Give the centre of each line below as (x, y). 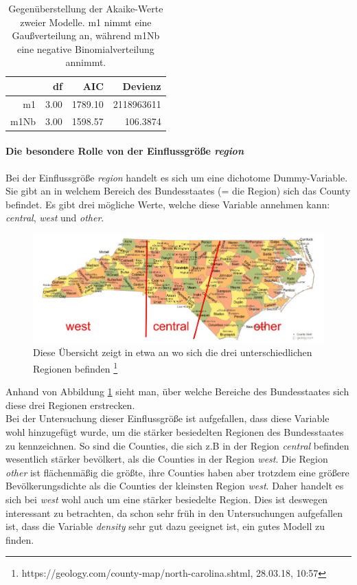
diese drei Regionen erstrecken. (70, 405)
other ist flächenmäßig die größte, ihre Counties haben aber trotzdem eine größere (177, 472)
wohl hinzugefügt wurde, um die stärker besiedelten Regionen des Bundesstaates (175, 431)
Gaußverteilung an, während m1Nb (86, 35)
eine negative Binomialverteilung (86, 48)
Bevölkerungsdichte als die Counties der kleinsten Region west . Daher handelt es (175, 486)
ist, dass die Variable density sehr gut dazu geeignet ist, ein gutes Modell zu (165, 526)
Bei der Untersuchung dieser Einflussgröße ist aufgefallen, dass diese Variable (168, 418)
